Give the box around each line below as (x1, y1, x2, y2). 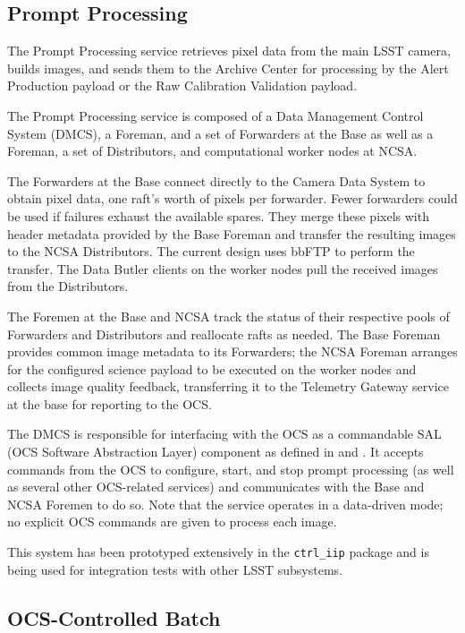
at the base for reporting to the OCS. (7, 394, 212, 413)
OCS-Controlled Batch (7, 603, 221, 631)
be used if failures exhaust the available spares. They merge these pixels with (7, 206, 429, 225)
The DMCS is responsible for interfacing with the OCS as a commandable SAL (7, 424, 442, 443)
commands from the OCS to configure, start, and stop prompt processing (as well (7, 459, 454, 478)
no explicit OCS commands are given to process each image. (7, 512, 337, 531)
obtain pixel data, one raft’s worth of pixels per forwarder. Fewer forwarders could (7, 189, 458, 208)
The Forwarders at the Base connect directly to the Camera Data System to (7, 171, 426, 190)
